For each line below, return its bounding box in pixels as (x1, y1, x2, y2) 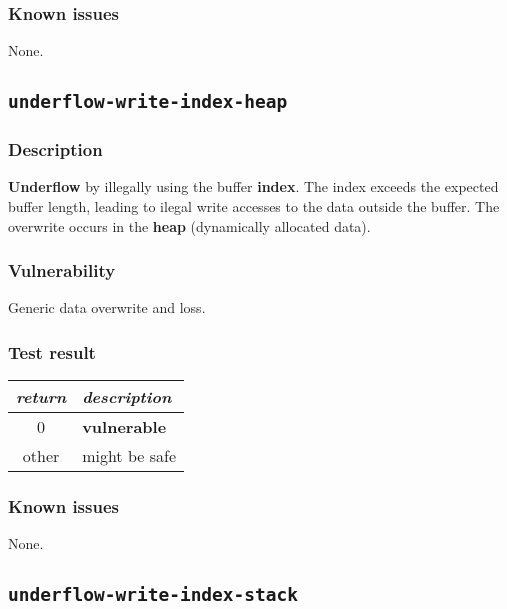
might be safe (82, 444, 176, 468)
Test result (8, 339, 96, 364)
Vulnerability (8, 258, 116, 283)
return (16, 385, 67, 409)
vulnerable (82, 415, 167, 439)
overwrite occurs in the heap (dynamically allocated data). (8, 215, 371, 236)
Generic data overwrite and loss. (8, 297, 206, 318)
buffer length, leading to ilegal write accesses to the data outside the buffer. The (8, 195, 500, 216)
